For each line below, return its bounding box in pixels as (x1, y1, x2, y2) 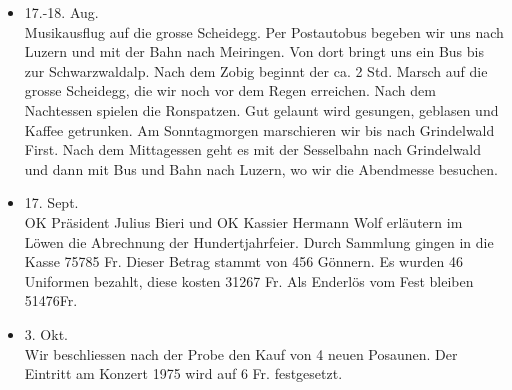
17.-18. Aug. (24, 2, 99, 22)
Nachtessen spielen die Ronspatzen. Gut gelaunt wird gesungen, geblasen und (24, 99, 499, 120)
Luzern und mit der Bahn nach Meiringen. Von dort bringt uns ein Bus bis (24, 41, 484, 62)
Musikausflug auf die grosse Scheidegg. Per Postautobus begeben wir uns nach (24, 21, 504, 42)
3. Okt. (24, 323, 68, 344)
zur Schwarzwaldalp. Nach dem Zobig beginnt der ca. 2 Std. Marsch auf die (24, 60, 488, 81)
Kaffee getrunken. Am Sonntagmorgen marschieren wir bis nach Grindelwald (24, 119, 495, 140)
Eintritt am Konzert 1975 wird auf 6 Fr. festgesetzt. (24, 363, 343, 384)
